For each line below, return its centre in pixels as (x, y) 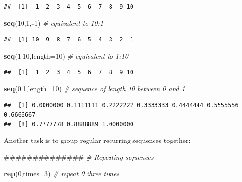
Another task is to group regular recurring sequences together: (97, 140)
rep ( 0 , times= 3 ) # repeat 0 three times (62, 173)
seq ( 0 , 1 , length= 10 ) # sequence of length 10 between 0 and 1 (95, 88)
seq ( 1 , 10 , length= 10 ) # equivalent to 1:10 (66, 55)
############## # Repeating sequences (79, 156)
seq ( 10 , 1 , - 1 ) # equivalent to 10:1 (54, 23)
